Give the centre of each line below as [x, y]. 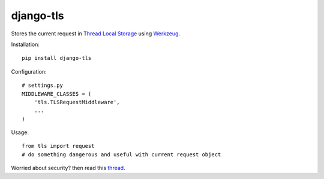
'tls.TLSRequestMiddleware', [77, 102]
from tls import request [58, 146]
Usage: [20, 132]
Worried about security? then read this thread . [68, 168]
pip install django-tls [57, 58]
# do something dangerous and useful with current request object [121, 154]
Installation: [25, 44]
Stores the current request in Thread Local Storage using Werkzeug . [95, 34]
